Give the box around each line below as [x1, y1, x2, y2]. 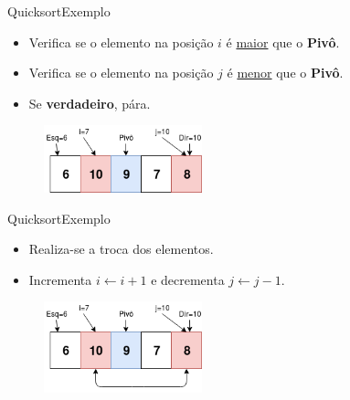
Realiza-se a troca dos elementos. [28, 239, 214, 258]
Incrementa [28, 269, 92, 289]
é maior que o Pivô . [226, 32, 340, 51]
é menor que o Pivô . [227, 63, 344, 82]
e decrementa [151, 269, 225, 289]
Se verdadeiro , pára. [28, 93, 151, 112]
